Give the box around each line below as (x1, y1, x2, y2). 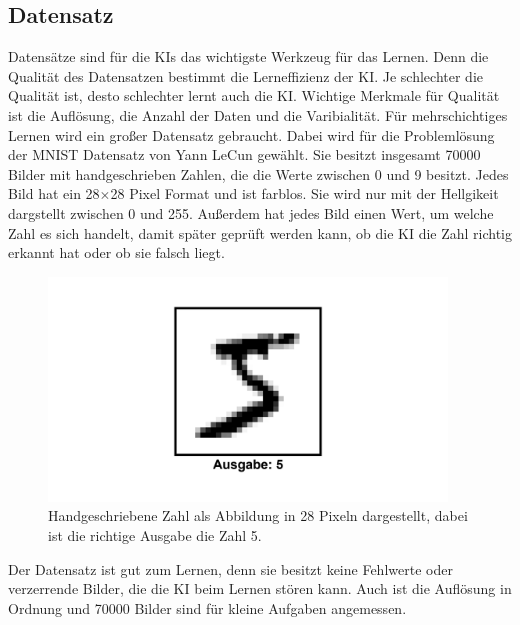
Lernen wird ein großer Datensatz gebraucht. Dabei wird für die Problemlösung (8, 124, 495, 145)
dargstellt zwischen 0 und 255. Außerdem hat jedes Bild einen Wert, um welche (8, 202, 494, 223)
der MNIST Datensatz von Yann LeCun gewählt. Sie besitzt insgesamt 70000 (8, 144, 481, 165)
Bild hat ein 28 (8, 183, 100, 204)
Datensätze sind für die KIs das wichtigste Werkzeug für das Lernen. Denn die (8, 46, 489, 67)
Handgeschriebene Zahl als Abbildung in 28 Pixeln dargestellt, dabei (48, 505, 468, 526)
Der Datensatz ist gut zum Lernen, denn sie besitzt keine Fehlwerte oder (8, 558, 453, 579)
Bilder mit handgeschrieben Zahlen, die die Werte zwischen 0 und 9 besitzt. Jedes (8, 163, 509, 184)
